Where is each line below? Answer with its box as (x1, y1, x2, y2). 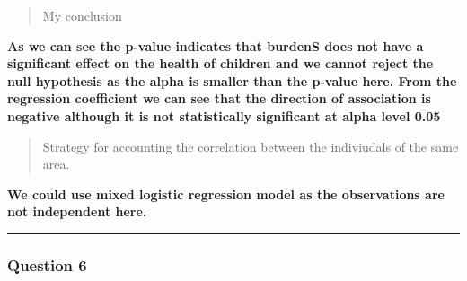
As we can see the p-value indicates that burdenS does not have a (7, 36, 424, 55)
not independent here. (7, 202, 147, 221)
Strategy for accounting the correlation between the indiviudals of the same (42, 136, 459, 155)
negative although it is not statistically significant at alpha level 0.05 (7, 106, 441, 125)
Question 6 (7, 253, 87, 276)
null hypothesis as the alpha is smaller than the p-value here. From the (7, 71, 457, 90)
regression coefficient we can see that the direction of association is (7, 89, 431, 108)
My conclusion (42, 6, 122, 24)
